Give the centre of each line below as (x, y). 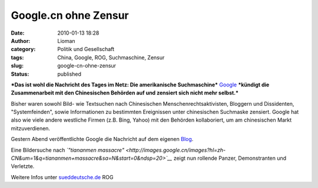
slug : (17, 66)
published (69, 74)
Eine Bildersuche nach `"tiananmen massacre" (68, 150)
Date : (18, 33)
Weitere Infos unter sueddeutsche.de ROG (62, 177)
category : (23, 49)
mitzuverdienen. (30, 128)
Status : (20, 74)
